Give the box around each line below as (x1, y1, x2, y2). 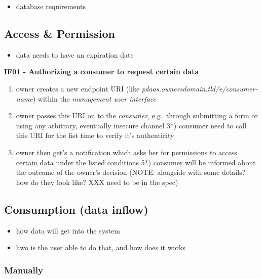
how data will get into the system (16, 225, 120, 236)
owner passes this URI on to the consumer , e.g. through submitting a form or (16, 110, 258, 121)
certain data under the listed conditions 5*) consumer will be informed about (16, 157, 256, 167)
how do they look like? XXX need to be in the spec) (16, 176, 178, 187)
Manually (4, 263, 43, 276)
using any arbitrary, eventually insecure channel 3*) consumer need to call (16, 120, 247, 130)
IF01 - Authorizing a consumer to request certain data (4, 66, 199, 77)
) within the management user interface (32, 93, 156, 104)
